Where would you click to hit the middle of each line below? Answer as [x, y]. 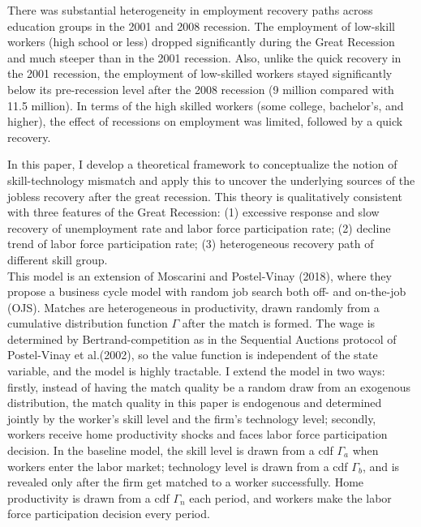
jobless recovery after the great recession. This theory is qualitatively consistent [205, 196]
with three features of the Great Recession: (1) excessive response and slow [193, 212]
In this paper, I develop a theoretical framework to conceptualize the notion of [202, 164]
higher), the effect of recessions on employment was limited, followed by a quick [205, 121]
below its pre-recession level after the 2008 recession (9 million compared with [201, 89]
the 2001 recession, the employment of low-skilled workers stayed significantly [200, 73]
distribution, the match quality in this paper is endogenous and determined [195, 403]
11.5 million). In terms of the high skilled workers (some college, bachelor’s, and [206, 105]
